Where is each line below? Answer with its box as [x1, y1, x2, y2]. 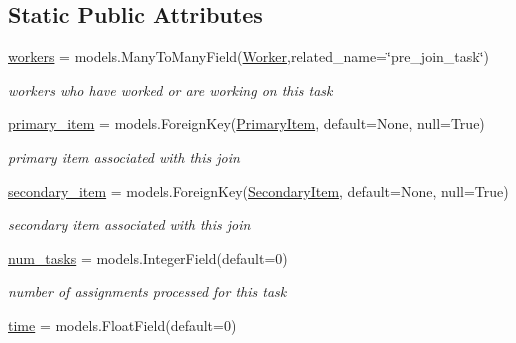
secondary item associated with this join [8, 214, 251, 235]
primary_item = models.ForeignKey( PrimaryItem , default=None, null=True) [8, 113, 485, 134]
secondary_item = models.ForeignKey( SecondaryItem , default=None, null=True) [8, 180, 509, 201]
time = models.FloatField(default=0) [8, 314, 237, 335]
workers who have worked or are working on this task [8, 79, 333, 100]
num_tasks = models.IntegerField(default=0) [8, 247, 288, 268]
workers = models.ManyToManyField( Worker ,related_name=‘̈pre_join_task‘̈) [8, 46, 490, 67]
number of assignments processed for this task [8, 281, 287, 302]
